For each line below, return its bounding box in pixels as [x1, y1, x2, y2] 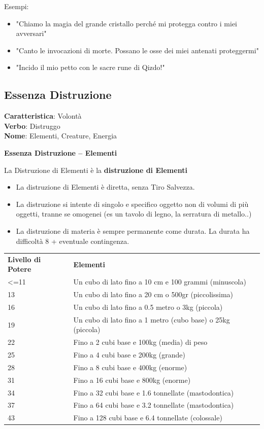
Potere [8, 264, 31, 274]
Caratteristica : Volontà [4, 111, 82, 121]
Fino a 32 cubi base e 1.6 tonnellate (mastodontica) [73, 387, 234, 398]
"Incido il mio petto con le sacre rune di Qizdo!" [16, 62, 165, 73]
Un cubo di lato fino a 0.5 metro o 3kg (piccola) [73, 301, 223, 312]
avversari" [16, 28, 47, 39]
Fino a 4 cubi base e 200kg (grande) [73, 349, 186, 360]
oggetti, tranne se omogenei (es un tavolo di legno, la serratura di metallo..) [16, 208, 252, 219]
